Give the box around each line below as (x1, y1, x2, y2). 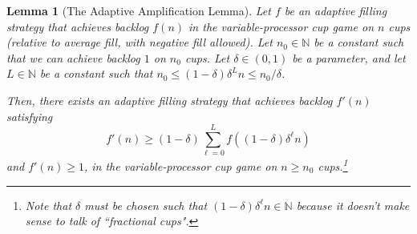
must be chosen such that (84, 196, 208, 213)
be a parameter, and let (292, 49, 406, 66)
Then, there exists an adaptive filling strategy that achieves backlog (6, 91, 333, 108)
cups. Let (184, 49, 230, 66)
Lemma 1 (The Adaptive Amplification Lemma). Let (6, 2, 271, 18)
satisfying (6, 107, 53, 124)
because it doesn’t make (296, 196, 410, 213)
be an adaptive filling (284, 2, 387, 18)
